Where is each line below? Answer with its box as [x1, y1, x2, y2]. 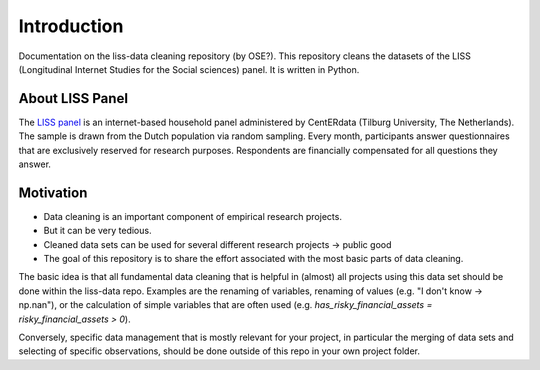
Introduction [18, 15, 124, 37]
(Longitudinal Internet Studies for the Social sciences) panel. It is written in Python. [18, 63, 360, 75]
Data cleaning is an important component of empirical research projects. [43, 210, 342, 222]
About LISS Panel [18, 90, 129, 107]
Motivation [18, 184, 88, 201]
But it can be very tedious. [43, 225, 152, 237]
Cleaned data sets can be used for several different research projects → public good [43, 238, 392, 250]
